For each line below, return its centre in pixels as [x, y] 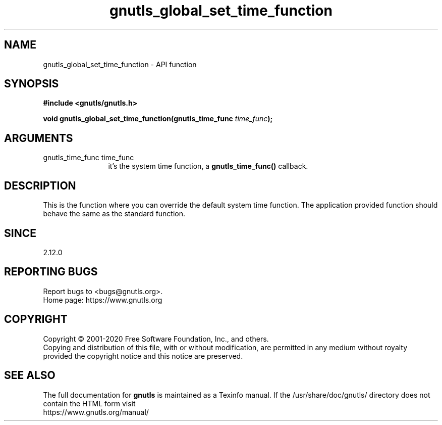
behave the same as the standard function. [114, 214]
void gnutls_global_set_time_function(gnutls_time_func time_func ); [158, 119]
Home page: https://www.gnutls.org [103, 300]
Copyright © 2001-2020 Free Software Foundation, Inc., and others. [156, 339]
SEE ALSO [30, 375]
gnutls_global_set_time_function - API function [120, 64]
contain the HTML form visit [89, 403]
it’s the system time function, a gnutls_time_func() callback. [208, 166]
